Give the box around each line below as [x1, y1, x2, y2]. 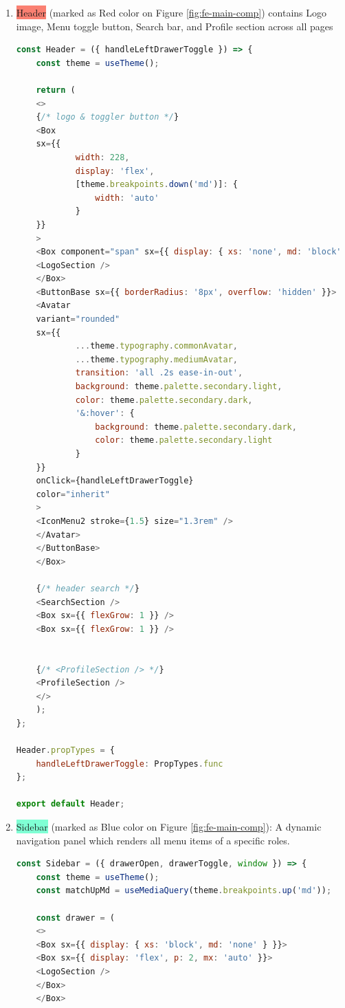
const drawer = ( [36, 912, 115, 923]
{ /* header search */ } [36, 583, 140, 593]
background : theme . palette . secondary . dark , [95, 421, 297, 432]
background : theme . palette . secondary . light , [75, 382, 282, 392]
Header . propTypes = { [16, 745, 115, 756]
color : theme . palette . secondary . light [95, 435, 273, 446]
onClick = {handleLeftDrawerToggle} [36, 476, 194, 486]
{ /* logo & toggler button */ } [36, 112, 179, 122]
